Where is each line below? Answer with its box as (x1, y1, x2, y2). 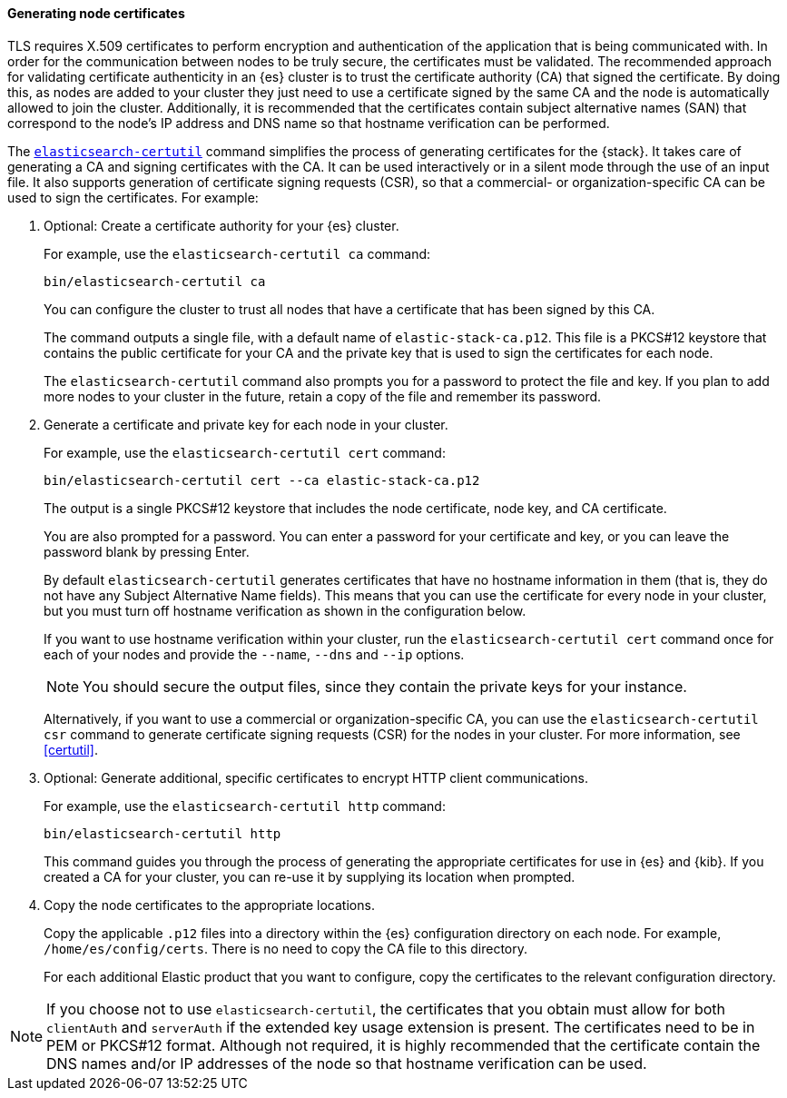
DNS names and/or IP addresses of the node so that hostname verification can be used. (46, 1053, 647, 1073)
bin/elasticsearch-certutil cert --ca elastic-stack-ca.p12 (44, 472, 480, 488)
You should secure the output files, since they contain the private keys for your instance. (83, 677, 687, 696)
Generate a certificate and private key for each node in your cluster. (44, 416, 448, 432)
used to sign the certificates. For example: (7, 189, 259, 205)
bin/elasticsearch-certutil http (44, 826, 281, 841)
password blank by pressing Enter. (44, 543, 250, 559)
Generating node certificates (7, 5, 185, 21)
